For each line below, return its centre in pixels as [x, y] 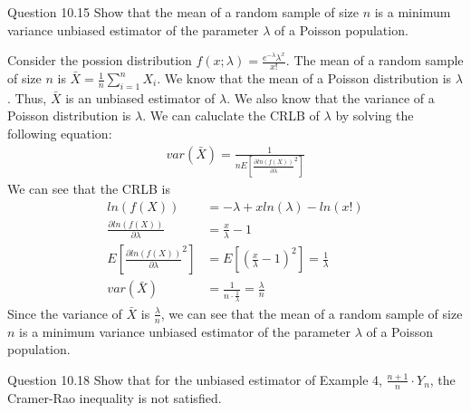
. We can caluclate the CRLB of [231, 115]
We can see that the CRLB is [89, 188]
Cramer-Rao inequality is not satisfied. [115, 397]
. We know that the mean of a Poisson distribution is [304, 78]
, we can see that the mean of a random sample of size [312, 313]
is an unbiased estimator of [140, 97]
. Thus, [27, 97]
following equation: [60, 133]
